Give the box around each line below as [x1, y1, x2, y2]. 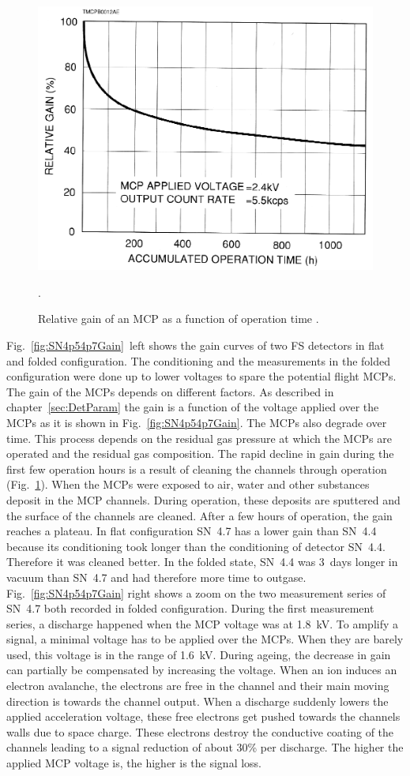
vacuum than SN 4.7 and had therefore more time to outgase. [6, 568, 307, 585]
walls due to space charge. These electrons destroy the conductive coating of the [6, 723, 394, 740]
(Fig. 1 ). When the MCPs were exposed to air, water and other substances [6, 476, 370, 493]
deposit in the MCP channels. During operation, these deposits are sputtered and [6, 491, 401, 508]
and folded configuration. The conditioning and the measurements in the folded [6, 352, 391, 369]
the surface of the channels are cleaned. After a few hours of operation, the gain [6, 507, 393, 523]
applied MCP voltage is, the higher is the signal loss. [6, 755, 262, 771]
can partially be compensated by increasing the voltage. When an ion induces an [6, 662, 397, 678]
